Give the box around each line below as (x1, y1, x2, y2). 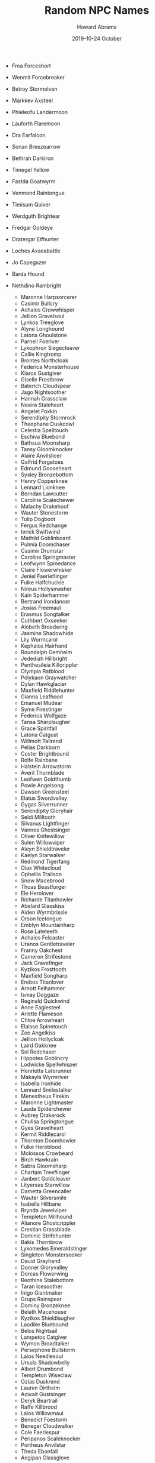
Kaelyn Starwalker (20, 851, 65, 858)
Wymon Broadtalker (20, 1339, 70, 1347)
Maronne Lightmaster (20, 1099, 74, 1106)
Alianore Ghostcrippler (20, 1219, 76, 1227)
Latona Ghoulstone (20, 331, 67, 338)
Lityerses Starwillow (20, 1181, 70, 1188)
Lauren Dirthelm (20, 1384, 61, 1391)
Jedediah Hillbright (20, 655, 67, 662)
